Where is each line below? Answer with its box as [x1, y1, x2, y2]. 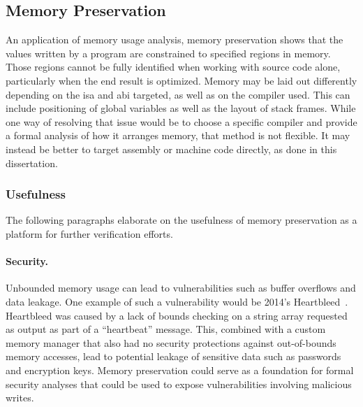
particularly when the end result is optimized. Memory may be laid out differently [6, 73, 357, 87]
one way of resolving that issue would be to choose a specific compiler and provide [6, 114, 357, 129]
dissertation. [6, 155, 58, 170]
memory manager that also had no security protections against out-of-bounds [6, 335, 336, 350]
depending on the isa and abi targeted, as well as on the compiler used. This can [6, 87, 350, 101]
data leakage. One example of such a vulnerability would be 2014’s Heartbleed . [6, 294, 348, 308]
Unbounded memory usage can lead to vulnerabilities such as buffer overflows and [6, 280, 356, 295]
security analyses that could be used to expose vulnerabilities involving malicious [6, 376, 352, 391]
